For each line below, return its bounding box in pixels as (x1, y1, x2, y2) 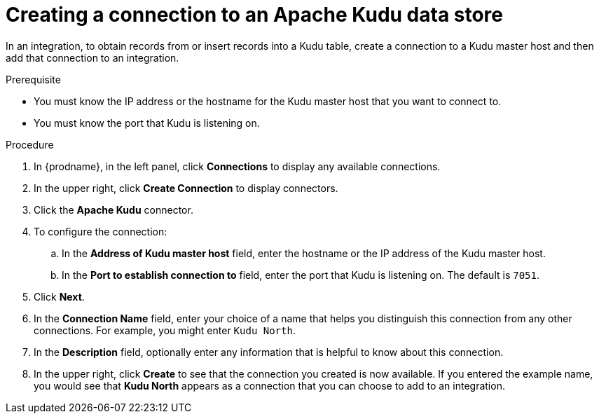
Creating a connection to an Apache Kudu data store (6, 3, 504, 27)
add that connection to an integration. (6, 51, 179, 64)
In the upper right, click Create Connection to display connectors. (34, 181, 338, 194)
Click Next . (34, 290, 85, 303)
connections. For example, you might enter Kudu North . (34, 324, 296, 336)
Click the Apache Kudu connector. (34, 203, 193, 216)
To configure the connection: (34, 225, 167, 238)
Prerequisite (6, 73, 61, 85)
